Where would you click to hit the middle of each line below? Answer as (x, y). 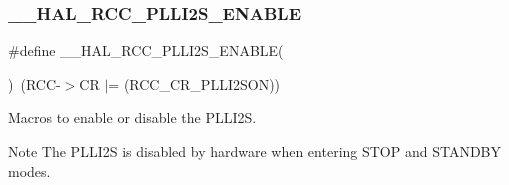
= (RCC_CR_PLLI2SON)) (194, 83)
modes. (29, 170)
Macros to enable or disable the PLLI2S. (132, 117)
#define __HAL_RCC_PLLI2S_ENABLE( (146, 50)
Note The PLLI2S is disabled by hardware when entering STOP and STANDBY (255, 151)
